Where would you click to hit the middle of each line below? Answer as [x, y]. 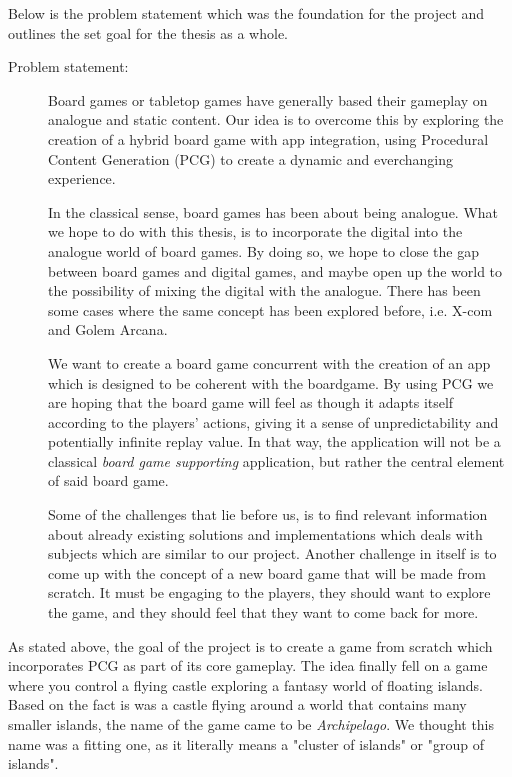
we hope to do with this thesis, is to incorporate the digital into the [255, 231]
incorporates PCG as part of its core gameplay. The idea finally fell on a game [248, 665]
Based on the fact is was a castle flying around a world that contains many [237, 704]
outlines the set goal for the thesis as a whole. [148, 32]
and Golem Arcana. [108, 329]
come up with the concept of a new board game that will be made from [267, 572]
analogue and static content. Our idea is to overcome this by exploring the [276, 119]
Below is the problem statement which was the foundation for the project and [246, 13]
